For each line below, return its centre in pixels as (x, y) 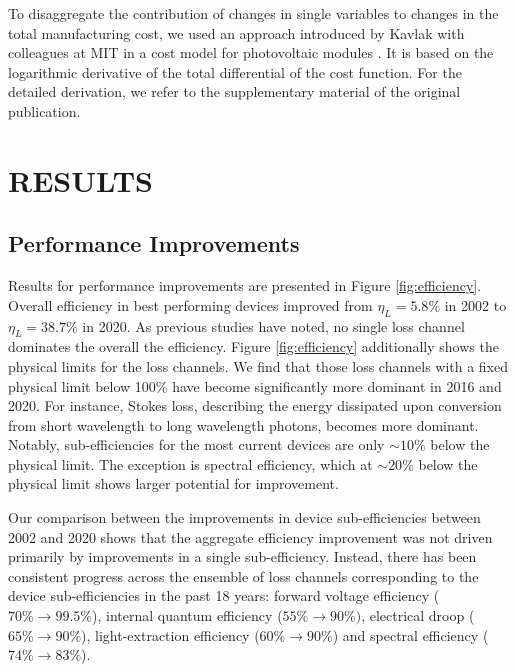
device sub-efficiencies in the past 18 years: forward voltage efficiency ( (224, 595)
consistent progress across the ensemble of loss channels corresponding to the (243, 575)
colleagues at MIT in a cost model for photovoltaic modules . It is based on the (251, 52)
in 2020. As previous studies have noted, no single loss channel (273, 325)
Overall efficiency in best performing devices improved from (190, 304)
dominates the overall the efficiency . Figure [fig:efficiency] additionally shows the (253, 346)
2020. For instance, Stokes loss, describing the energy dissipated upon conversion (255, 405)
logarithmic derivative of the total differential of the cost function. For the (235, 71)
